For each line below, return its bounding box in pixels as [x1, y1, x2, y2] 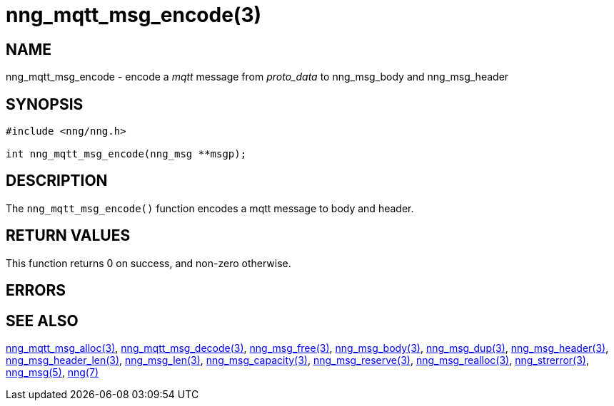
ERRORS [6, 281, 66, 300]
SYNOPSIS [6, 95, 84, 113]
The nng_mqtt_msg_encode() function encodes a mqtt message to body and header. [6, 202, 414, 214]
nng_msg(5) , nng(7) [6, 365, 99, 378]
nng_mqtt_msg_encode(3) [6, 3, 262, 27]
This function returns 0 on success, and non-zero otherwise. [6, 256, 291, 269]
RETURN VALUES [6, 227, 131, 245]
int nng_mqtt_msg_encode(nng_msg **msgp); [6, 148, 247, 160]
